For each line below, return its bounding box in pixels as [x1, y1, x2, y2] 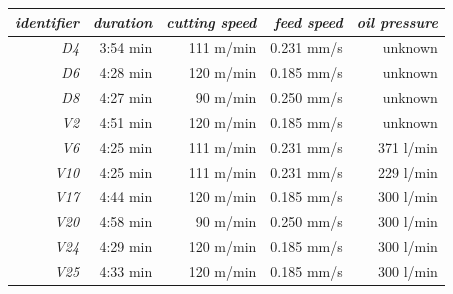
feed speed [274, 11, 343, 32]
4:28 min [99, 62, 153, 83]
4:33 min [99, 260, 153, 281]
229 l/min [377, 161, 438, 182]
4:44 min [99, 186, 153, 207]
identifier [15, 11, 80, 32]
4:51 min [99, 111, 153, 132]
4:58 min [99, 211, 153, 232]
